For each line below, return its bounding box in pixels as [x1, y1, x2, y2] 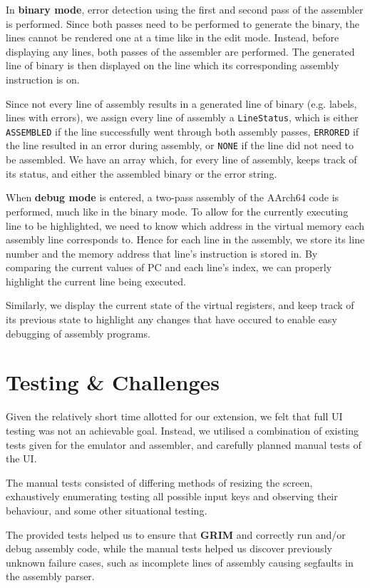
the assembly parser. [6, 569, 95, 584]
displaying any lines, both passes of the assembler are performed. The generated [6, 44, 355, 59]
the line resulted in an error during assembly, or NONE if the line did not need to [6, 138, 354, 153]
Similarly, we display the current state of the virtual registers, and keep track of [6, 298, 354, 313]
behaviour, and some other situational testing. [6, 502, 207, 517]
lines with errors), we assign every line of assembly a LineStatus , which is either [6, 110, 359, 125]
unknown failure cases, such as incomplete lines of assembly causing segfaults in [6, 554, 354, 569]
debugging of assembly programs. [6, 325, 150, 340]
